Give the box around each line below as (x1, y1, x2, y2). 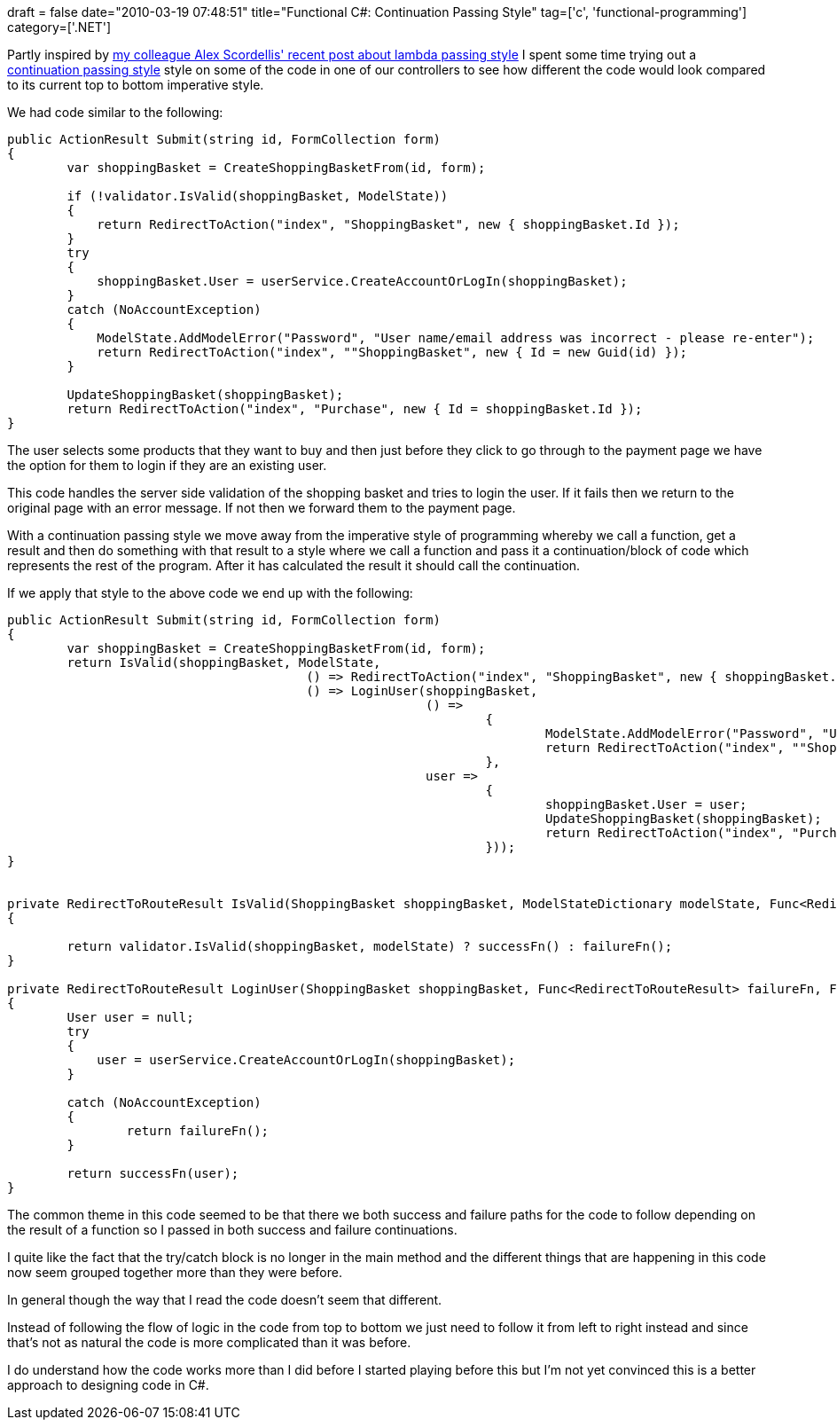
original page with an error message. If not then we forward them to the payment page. (7, 500, 516, 515)
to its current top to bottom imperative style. (7, 77, 264, 92)
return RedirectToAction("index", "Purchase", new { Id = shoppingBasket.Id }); (66, 402, 643, 416)
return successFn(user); (66, 1166, 239, 1180)
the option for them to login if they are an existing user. (7, 458, 327, 473)
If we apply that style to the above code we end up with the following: (7, 585, 413, 600)
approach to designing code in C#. (7, 1377, 209, 1392)
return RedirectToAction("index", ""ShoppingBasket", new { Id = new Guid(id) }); (97, 345, 688, 359)
